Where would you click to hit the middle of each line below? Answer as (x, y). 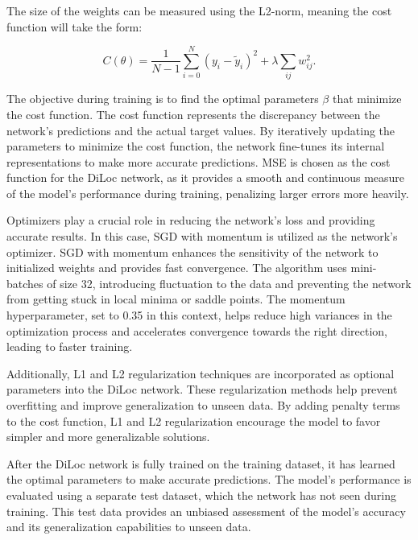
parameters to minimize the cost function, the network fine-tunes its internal (196, 146)
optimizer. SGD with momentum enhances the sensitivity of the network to (192, 251)
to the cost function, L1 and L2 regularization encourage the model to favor (194, 420)
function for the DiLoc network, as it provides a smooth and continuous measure (206, 177)
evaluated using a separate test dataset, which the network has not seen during (201, 495)
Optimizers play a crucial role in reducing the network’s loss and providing (191, 220)
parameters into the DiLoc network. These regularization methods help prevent (202, 389)
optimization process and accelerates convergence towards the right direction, (197, 330)
